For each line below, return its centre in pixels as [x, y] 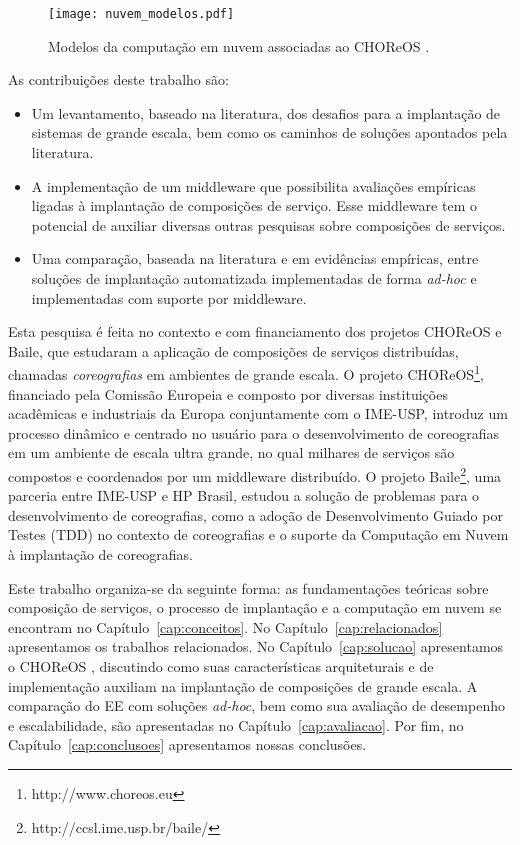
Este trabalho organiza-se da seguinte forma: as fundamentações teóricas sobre [248, 587]
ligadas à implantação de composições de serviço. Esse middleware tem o [254, 205]
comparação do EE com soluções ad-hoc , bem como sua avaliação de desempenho [256, 705]
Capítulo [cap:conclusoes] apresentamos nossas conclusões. [187, 744]
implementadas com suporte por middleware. [169, 297]
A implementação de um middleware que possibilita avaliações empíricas [253, 185]
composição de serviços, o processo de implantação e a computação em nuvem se [255, 607]
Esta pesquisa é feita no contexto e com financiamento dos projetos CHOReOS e [255, 331]
